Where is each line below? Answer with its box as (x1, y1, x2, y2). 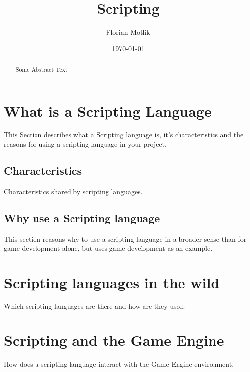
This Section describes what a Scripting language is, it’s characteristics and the (4, 129, 244, 139)
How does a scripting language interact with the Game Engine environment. (4, 358, 234, 369)
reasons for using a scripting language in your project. (4, 139, 167, 149)
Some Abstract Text (15, 65, 68, 74)
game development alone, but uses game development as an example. (4, 243, 213, 253)
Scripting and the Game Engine (4, 330, 224, 350)
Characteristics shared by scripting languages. (4, 186, 143, 197)
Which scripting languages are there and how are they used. (4, 301, 185, 311)
